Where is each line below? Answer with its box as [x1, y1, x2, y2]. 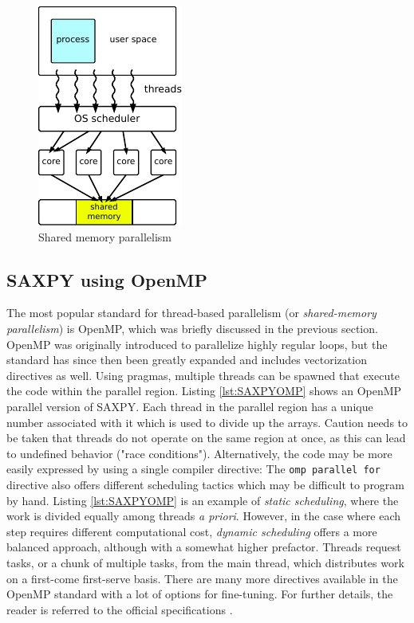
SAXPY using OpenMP [6, 267, 208, 292]
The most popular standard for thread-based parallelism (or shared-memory [6, 304, 377, 321]
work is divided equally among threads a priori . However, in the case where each [6, 507, 401, 524]
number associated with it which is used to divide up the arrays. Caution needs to [6, 413, 408, 430]
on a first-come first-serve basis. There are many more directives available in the [6, 570, 398, 586]
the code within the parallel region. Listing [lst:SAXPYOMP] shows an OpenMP [6, 382, 402, 399]
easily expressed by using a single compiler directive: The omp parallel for [6, 460, 380, 477]
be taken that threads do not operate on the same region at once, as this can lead [6, 429, 406, 446]
